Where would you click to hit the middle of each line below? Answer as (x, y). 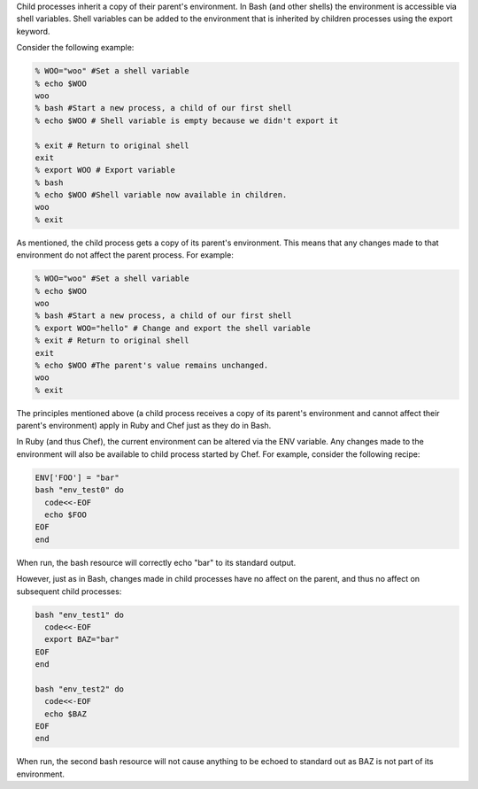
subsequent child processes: (69, 591)
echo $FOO (66, 515)
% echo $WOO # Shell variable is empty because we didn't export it (187, 120)
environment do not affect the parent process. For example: (125, 255)
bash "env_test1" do (79, 615)
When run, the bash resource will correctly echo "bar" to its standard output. (156, 562)
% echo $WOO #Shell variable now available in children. (161, 195)
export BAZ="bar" (82, 639)
